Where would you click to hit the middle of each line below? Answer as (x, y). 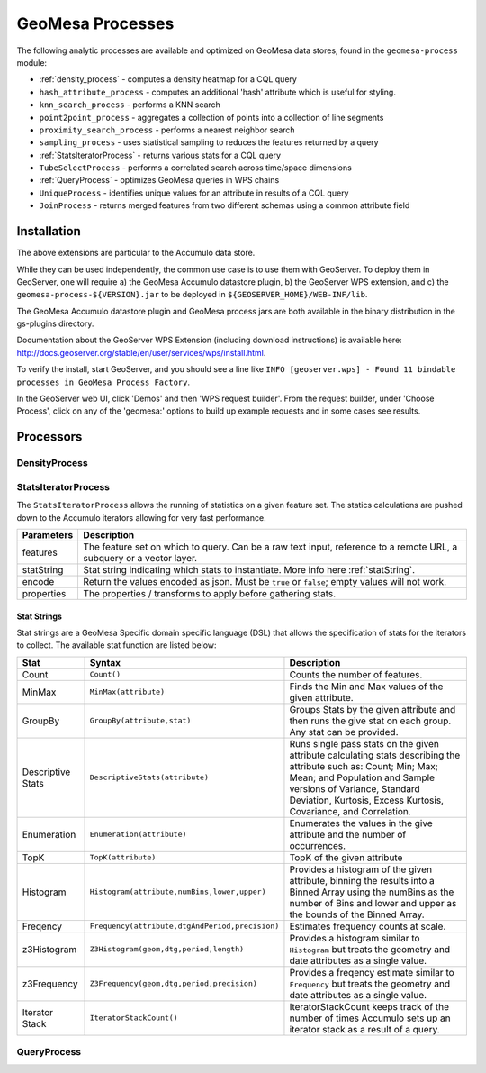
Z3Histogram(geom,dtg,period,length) (167, 949)
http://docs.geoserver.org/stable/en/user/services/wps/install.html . (141, 352)
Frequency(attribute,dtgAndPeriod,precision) (184, 927)
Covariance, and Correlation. (350, 811)
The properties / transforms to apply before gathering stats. (210, 593)
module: (32, 62)
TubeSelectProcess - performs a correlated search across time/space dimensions (196, 168)
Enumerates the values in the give (361, 823)
